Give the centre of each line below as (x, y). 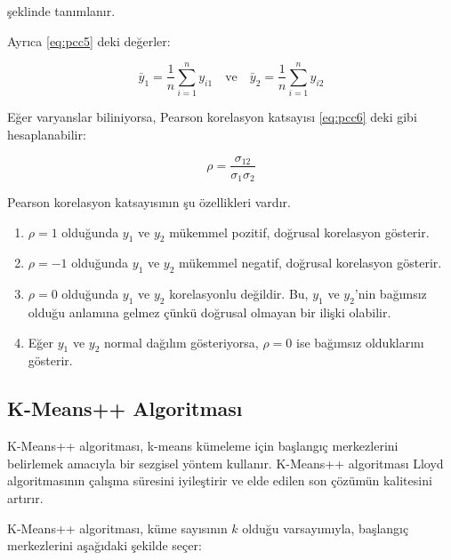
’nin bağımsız (391, 294)
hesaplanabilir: (47, 134)
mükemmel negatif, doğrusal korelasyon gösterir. (310, 263)
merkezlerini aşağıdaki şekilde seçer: (105, 545)
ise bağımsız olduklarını (360, 342)
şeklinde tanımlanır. (61, 11)
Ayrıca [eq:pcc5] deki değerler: (89, 40)
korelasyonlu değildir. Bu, (239, 294)
